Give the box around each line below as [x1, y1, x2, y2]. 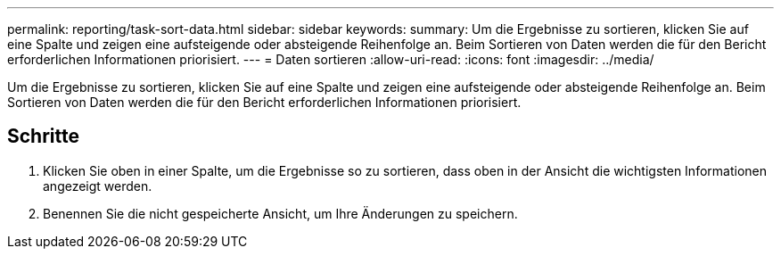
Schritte [7, 125, 79, 148]
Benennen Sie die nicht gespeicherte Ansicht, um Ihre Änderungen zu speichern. [43, 205, 518, 221]
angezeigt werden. [43, 178, 152, 194]
